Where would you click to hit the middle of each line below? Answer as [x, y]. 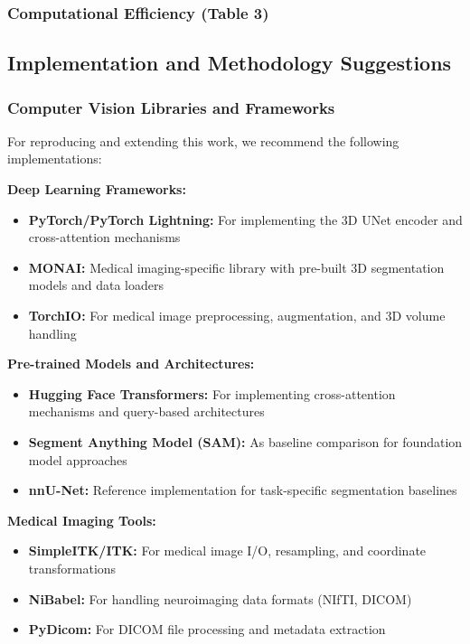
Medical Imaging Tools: [82, 520]
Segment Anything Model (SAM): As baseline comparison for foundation [245, 441]
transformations [72, 568]
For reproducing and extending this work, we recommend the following [203, 140]
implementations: [55, 159]
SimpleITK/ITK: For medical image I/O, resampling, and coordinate [227, 551]
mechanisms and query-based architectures [146, 411]
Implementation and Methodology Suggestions [230, 63]
